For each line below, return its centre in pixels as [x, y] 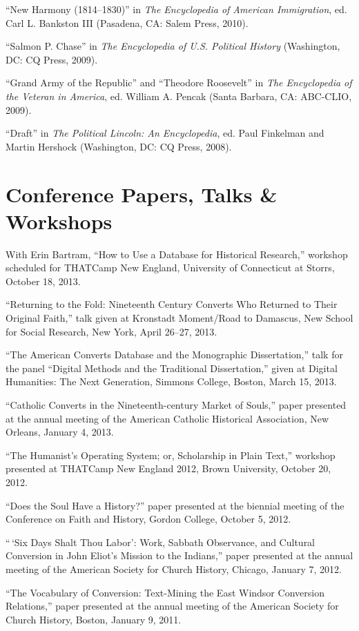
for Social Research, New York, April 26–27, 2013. [111, 331]
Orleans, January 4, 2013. [60, 432]
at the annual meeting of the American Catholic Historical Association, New [167, 418]
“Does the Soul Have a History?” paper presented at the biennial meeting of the [175, 505]
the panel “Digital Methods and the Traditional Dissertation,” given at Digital [172, 368]
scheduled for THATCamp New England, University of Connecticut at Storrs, [170, 268]
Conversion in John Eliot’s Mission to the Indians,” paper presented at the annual [179, 555]
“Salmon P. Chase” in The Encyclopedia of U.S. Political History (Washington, [173, 46]
